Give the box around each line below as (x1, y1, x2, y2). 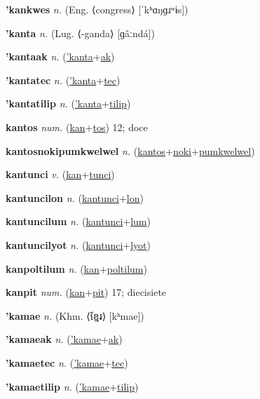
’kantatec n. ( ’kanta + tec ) (6, 72, 121, 87)
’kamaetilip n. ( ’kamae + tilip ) (6, 379, 139, 393)
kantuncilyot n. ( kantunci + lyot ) (6, 237, 151, 252)
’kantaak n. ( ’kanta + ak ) (6, 49, 115, 64)
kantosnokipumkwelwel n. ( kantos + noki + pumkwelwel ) (6, 143, 255, 158)
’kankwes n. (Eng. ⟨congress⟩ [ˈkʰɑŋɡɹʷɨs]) (6, 2, 189, 16)
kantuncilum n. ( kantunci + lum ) (6, 214, 151, 229)
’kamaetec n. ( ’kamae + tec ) (6, 355, 128, 370)
